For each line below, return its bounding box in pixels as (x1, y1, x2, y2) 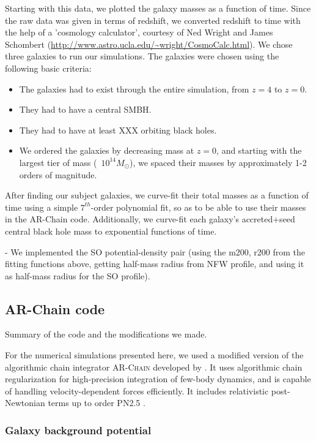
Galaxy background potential (5, 422, 152, 437)
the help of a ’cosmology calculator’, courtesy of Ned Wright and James (5, 26, 273, 39)
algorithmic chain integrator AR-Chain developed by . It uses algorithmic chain (5, 360, 303, 373)
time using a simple (5, 200, 78, 213)
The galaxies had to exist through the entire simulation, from (19, 82, 249, 95)
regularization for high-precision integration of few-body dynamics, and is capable (5, 372, 311, 385)
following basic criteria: (5, 61, 92, 74)
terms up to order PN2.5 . (48, 396, 145, 409)
